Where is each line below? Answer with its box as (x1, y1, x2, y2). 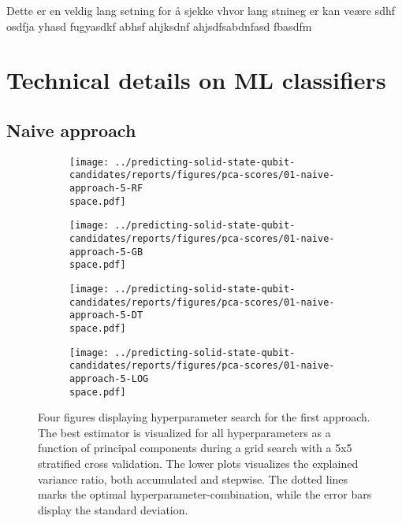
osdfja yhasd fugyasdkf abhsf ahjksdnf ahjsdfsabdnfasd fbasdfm (6, 17, 312, 34)
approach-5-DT (69, 310, 143, 321)
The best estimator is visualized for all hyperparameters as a (38, 424, 331, 440)
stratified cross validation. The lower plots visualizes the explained (38, 455, 359, 472)
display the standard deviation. (38, 501, 188, 517)
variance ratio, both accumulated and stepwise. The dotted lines (38, 470, 348, 487)
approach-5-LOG (69, 373, 149, 384)
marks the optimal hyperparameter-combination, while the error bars (38, 486, 372, 503)
